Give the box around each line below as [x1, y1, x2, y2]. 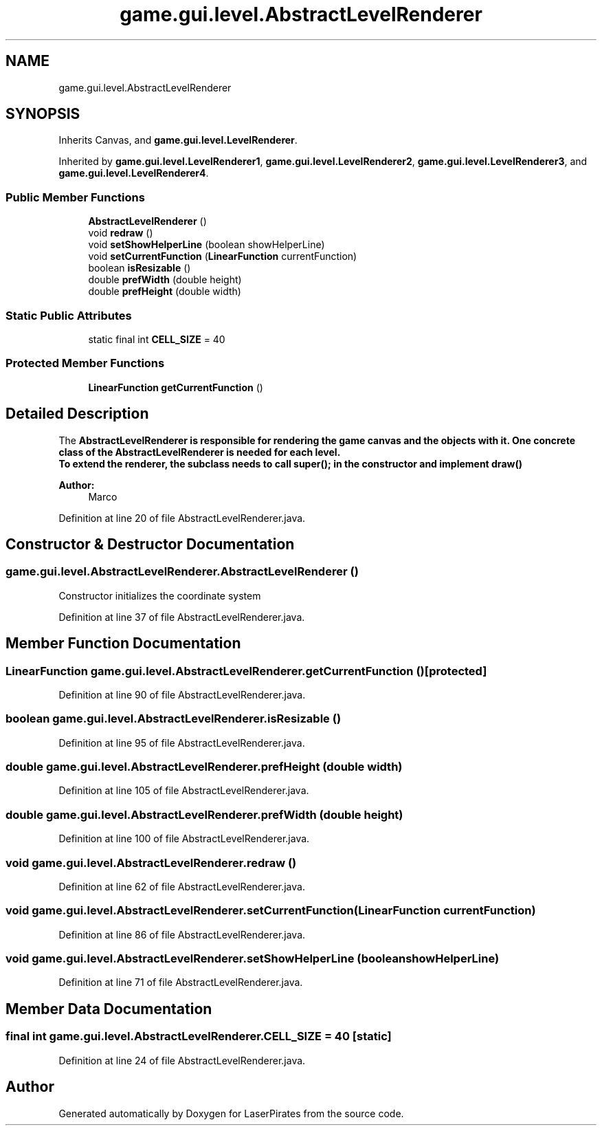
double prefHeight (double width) [88, 285, 241, 298]
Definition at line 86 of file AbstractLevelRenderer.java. [58, 928, 306, 941]
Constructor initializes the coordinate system [58, 589, 261, 602]
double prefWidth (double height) [88, 274, 242, 286]
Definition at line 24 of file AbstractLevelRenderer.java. [58, 1054, 306, 1066]
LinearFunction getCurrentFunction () [88, 381, 263, 393]
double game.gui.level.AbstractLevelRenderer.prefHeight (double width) [5, 760, 403, 774]
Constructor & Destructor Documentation [5, 535, 295, 553]
